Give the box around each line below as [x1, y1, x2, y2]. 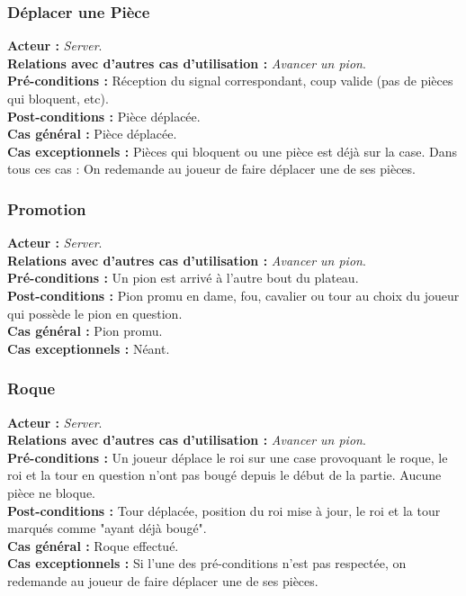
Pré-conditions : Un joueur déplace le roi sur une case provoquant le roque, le [7, 447, 448, 466]
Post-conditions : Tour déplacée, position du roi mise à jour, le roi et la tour [7, 501, 441, 519]
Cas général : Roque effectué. [7, 536, 179, 555]
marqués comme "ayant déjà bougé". [7, 519, 207, 537]
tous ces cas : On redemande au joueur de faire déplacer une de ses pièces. [7, 159, 416, 178]
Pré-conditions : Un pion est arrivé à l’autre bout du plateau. [7, 268, 359, 287]
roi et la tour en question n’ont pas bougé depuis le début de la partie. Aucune [7, 465, 442, 484]
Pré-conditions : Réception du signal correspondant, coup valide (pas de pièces [7, 71, 453, 90]
